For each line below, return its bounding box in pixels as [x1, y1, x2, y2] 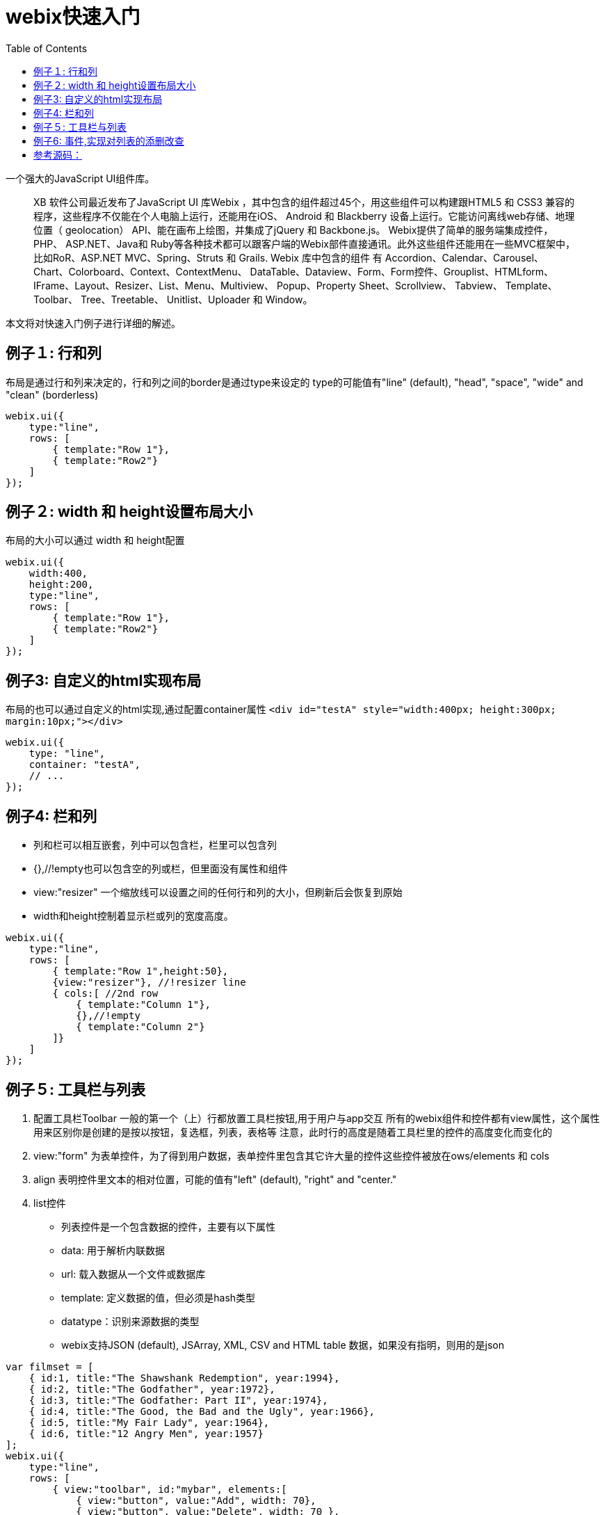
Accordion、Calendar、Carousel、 [385, 251, 544, 264]
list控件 [33, 1196, 66, 1209]
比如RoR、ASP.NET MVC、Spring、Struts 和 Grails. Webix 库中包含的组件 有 [33, 251, 382, 264]
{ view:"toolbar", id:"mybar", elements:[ [52, 1483, 287, 1495]
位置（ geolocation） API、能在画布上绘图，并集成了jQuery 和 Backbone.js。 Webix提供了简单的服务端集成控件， [33, 223, 554, 236]
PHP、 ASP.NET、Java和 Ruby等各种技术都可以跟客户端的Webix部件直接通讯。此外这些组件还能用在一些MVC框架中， [33, 237, 575, 250]
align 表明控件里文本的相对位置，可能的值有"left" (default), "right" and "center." [33, 1173, 397, 1185]
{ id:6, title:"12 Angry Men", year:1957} [29, 1427, 264, 1439]
